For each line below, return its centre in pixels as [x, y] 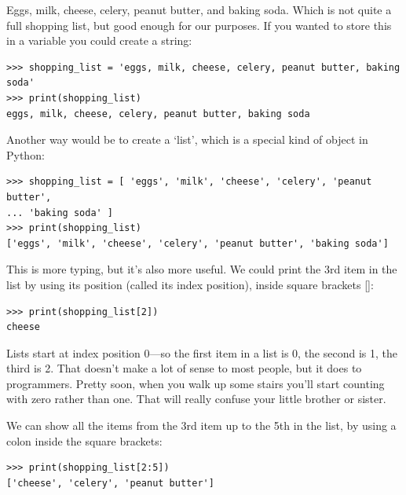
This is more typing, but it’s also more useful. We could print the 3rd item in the [202, 269]
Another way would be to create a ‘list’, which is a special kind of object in [187, 139]
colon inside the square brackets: [84, 440]
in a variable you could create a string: [99, 40]
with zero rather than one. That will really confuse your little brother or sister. [196, 399]
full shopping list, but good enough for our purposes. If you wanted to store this [199, 25]
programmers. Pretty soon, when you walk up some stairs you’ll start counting [196, 383]
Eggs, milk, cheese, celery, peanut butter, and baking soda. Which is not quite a [199, 9]
